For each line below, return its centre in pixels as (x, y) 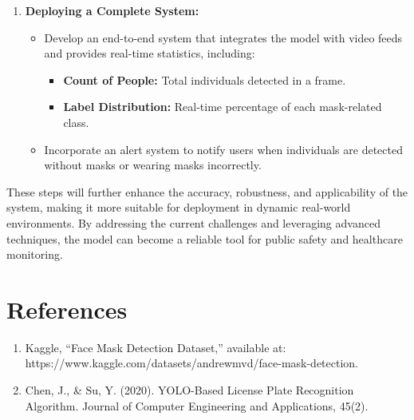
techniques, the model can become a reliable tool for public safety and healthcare (205, 238)
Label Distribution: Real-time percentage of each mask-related (223, 107)
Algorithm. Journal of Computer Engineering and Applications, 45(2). (197, 405)
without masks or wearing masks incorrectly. (153, 165)
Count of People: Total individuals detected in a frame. (205, 79)
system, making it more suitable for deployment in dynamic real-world (179, 207)
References (67, 309)
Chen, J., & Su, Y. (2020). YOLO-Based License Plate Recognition (189, 390)
